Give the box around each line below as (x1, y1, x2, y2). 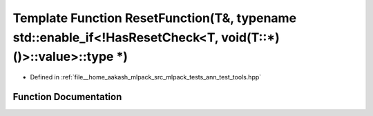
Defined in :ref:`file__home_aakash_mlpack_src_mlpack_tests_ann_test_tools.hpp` (30, 73, 262, 81)
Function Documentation (12, 90, 122, 103)
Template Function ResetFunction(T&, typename (12, 10, 297, 26)
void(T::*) (221, 30, 280, 45)
